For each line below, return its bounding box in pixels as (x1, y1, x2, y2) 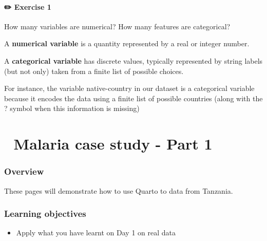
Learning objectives (4, 207, 86, 220)
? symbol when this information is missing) (4, 103, 140, 114)
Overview (4, 165, 44, 178)
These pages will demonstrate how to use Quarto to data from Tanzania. (4, 185, 233, 196)
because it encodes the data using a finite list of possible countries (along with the (4, 92, 263, 103)
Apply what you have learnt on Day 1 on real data (16, 227, 176, 238)
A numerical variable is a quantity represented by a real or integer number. (4, 38, 250, 49)
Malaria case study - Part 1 (13, 133, 213, 154)
